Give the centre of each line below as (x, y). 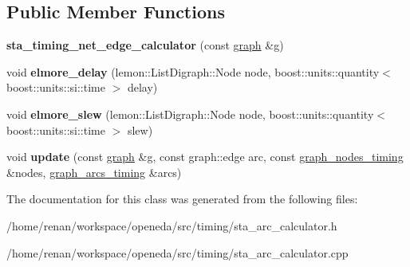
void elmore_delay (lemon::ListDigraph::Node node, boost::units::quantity (193, 71)
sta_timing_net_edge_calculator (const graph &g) (145, 45)
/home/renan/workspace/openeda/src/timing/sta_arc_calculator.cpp (177, 252)
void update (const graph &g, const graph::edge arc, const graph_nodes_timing (205, 157)
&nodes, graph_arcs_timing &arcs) (94, 172)
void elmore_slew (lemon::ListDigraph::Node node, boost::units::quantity (190, 114)
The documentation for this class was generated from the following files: (182, 199)
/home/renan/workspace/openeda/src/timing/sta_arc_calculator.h (172, 225)
